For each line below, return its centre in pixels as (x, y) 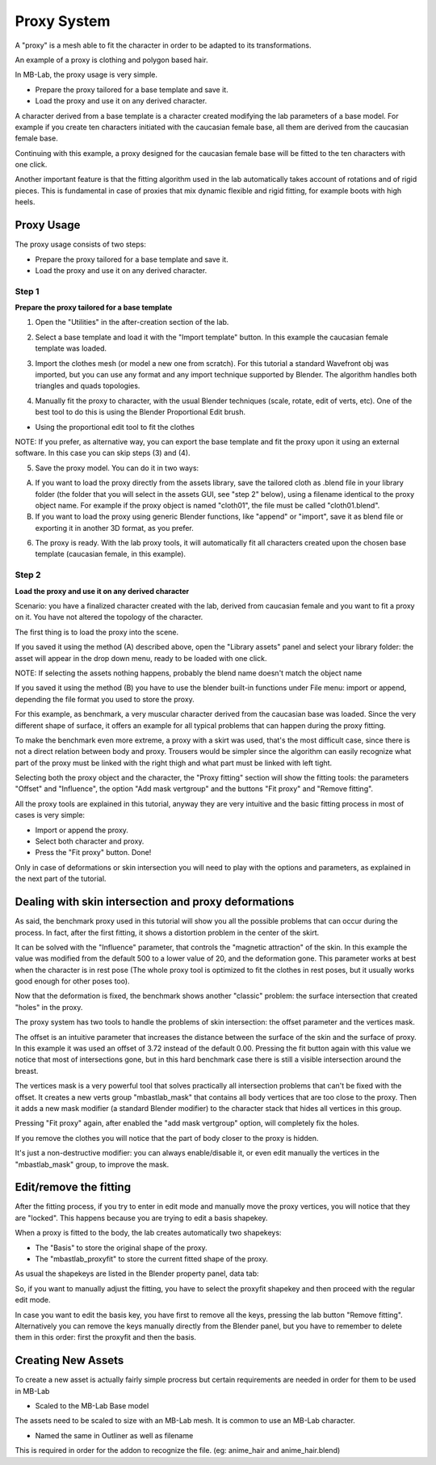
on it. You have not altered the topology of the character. (109, 617)
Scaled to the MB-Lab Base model (92, 1406)
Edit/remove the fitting (73, 1187)
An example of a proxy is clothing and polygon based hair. (111, 60)
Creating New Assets (69, 1360)
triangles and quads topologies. (88, 386)
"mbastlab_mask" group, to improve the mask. (92, 1164)
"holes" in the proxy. (49, 1007)
